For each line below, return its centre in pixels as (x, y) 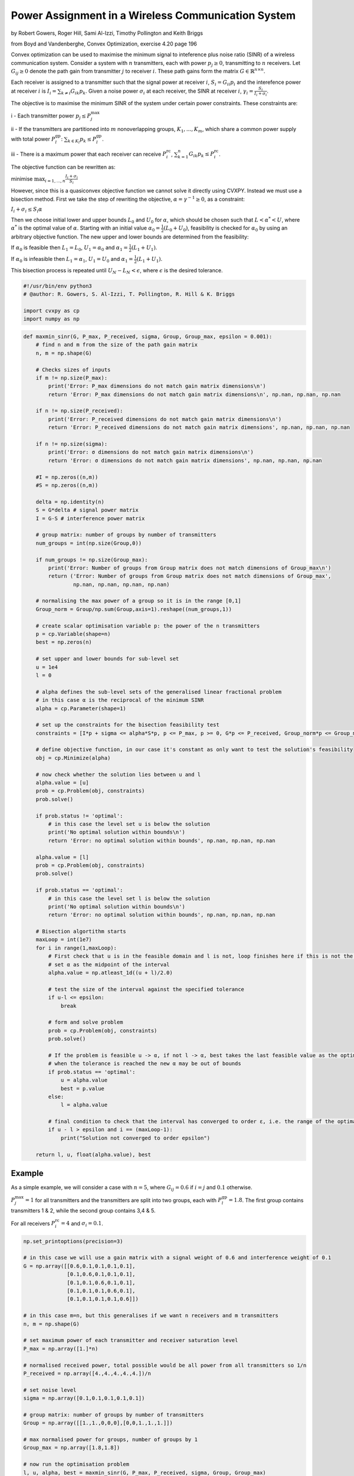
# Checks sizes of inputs (73, 370)
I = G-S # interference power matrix (90, 518)
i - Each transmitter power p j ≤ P (51, 116)
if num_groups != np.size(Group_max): (92, 560)
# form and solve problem (86, 1022)
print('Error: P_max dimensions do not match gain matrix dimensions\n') (157, 386)
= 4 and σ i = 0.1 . (82, 1224)
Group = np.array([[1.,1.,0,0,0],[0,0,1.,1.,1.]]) (98, 1423)
